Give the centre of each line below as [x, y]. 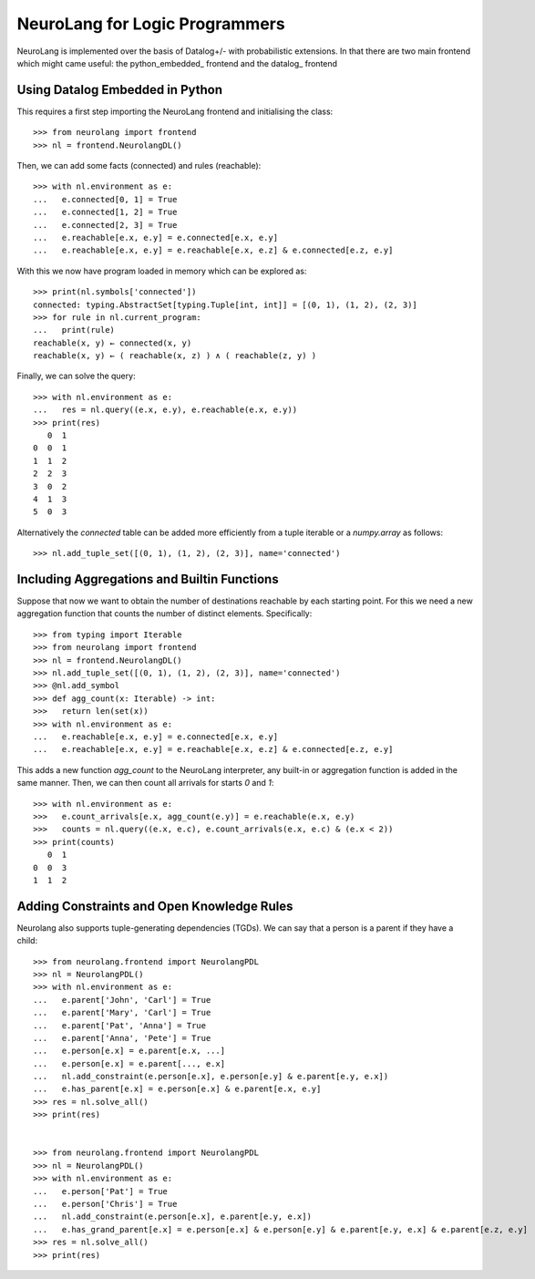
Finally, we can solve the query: [76, 376]
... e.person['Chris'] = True [105, 1204]
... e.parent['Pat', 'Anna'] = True [120, 1025]
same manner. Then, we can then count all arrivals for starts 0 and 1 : [145, 783]
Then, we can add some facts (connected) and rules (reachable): [139, 166]
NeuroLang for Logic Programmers [151, 24]
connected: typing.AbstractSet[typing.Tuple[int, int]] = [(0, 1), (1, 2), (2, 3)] [226, 304]
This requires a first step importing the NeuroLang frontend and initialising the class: [175, 111]
